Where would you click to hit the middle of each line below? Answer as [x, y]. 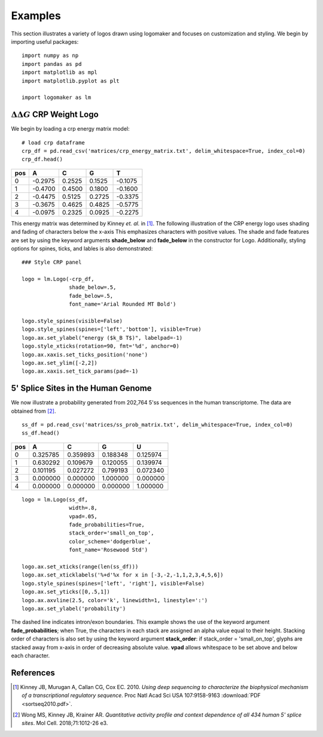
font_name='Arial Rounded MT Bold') [123, 304]
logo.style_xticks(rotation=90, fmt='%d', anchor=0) [100, 346]
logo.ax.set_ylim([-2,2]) [60, 363]
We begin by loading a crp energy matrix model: [70, 129]
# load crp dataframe [53, 143]
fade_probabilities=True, [107, 525]
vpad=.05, [83, 516]
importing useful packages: [45, 41]
